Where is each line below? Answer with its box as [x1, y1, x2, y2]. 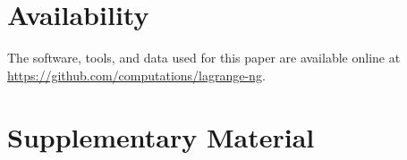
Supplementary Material [7, 118, 315, 155]
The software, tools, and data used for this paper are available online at [7, 48, 401, 67]
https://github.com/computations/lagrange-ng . [7, 65, 266, 84]
